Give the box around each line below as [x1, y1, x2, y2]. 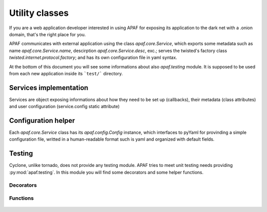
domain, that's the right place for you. [9, 31, 86, 37]
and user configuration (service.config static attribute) [9, 104, 120, 109]
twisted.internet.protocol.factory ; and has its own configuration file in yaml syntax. [9, 54, 178, 60]
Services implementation [9, 83, 89, 92]
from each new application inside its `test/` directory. [9, 70, 123, 76]
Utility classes [9, 7, 69, 18]
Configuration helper [9, 116, 75, 125]
